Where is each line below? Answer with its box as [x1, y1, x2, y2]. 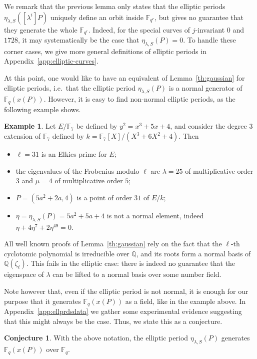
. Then [178, 131, 199, 141]
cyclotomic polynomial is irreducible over [4, 248, 129, 258]
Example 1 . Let [4, 121, 56, 131]
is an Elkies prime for [41, 149, 107, 159]
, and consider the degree [170, 121, 247, 131]
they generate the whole [4, 24, 77, 35]
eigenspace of [4, 269, 44, 279]
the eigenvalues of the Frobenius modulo [15, 165, 139, 176]
